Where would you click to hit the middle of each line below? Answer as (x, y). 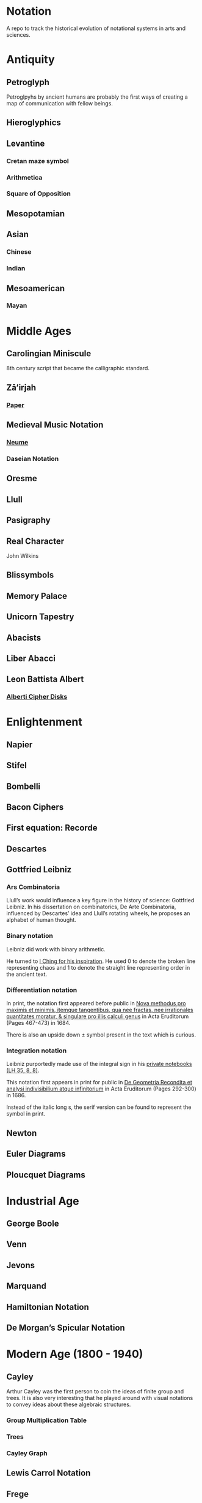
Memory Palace (37, 596)
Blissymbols (30, 575)
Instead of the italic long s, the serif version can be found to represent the (99, 1107)
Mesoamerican (36, 288)
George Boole (33, 1224)
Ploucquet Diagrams (46, 1175)
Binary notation (30, 936)
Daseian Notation (33, 459)
